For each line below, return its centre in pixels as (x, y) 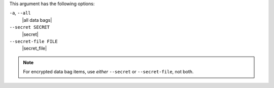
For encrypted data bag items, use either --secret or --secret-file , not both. (108, 72)
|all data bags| (37, 20)
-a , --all (20, 13)
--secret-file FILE (33, 41)
